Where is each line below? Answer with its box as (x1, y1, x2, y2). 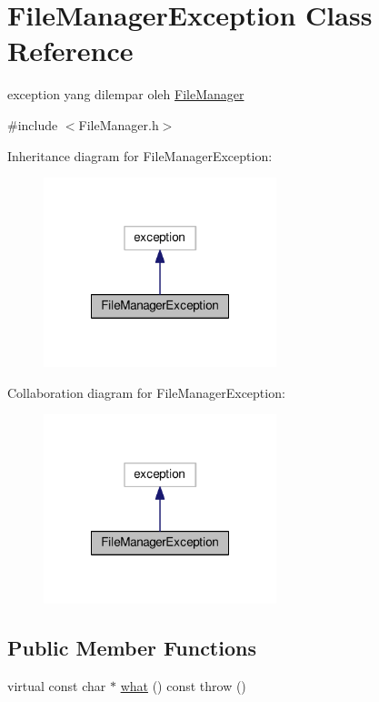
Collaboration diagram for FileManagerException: (7, 382, 285, 402)
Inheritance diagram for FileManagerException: (7, 146, 273, 165)
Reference (7, 32, 134, 69)
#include (7, 115, 58, 134)
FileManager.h (78, 115, 159, 134)
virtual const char (7, 677, 106, 696)
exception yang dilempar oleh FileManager (7, 85, 244, 104)
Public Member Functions (7, 634, 256, 662)
